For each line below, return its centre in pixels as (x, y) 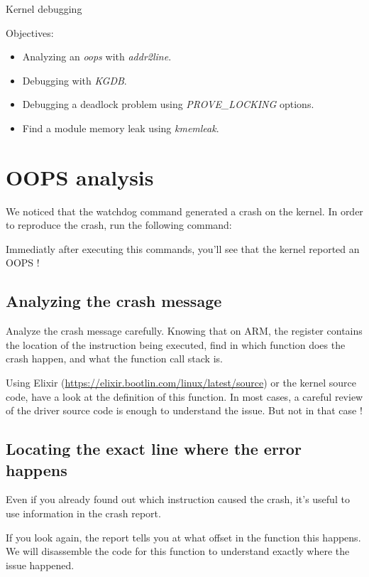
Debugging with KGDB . (75, 80)
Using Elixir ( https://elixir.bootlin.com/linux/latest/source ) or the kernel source (181, 383)
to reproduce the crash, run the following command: (119, 225)
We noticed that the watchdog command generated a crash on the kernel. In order (184, 211)
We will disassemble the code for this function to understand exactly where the (178, 551)
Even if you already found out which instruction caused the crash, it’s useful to (178, 499)
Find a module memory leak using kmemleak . (121, 128)
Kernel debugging (44, 9)
